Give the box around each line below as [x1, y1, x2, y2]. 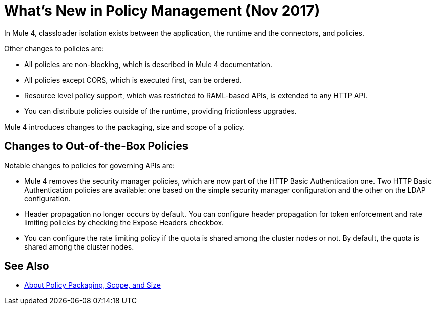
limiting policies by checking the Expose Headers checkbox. [24, 218, 224, 227]
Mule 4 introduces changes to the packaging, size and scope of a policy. [4, 122, 245, 131]
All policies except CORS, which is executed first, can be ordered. [24, 75, 242, 84]
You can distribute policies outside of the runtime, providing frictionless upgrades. [24, 106, 297, 115]
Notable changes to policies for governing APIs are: [4, 161, 175, 170]
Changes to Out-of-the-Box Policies [4, 140, 189, 153]
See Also [4, 260, 49, 273]
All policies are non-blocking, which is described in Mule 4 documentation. [24, 59, 272, 69]
